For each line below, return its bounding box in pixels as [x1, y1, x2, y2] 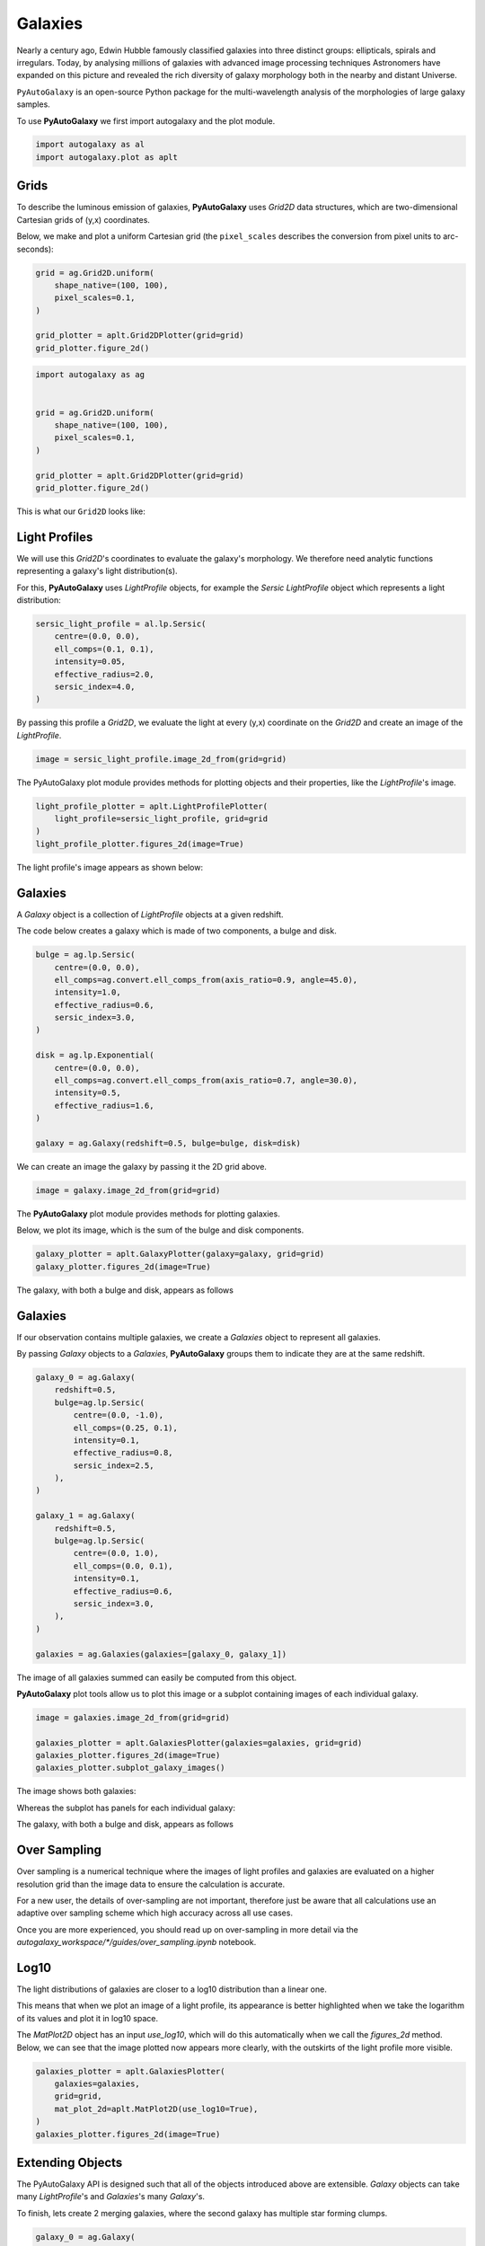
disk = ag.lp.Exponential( [35, 1050, 154, 1060]
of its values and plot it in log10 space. [16, 2012, 159, 2023]
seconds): [16, 243, 54, 254]
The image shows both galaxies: [16, 1786, 137, 1797]
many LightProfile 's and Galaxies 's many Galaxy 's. [16, 2191, 206, 2202]
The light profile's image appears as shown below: [16, 862, 204, 872]
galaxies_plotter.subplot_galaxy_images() [35, 1763, 225, 1773]
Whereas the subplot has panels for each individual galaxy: [16, 1802, 235, 1813]
